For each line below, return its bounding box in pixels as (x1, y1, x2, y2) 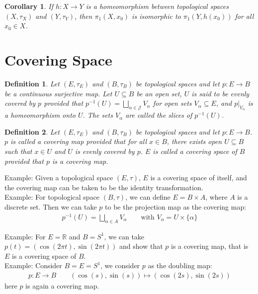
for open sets (153, 98, 192, 108)
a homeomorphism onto (4, 110, 76, 120)
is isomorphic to (132, 10, 181, 21)
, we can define (125, 192, 171, 202)
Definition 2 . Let (4, 126, 60, 137)
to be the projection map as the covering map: (105, 202, 247, 212)
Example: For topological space (4, 192, 100, 202)
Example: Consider (4, 260, 62, 271)
